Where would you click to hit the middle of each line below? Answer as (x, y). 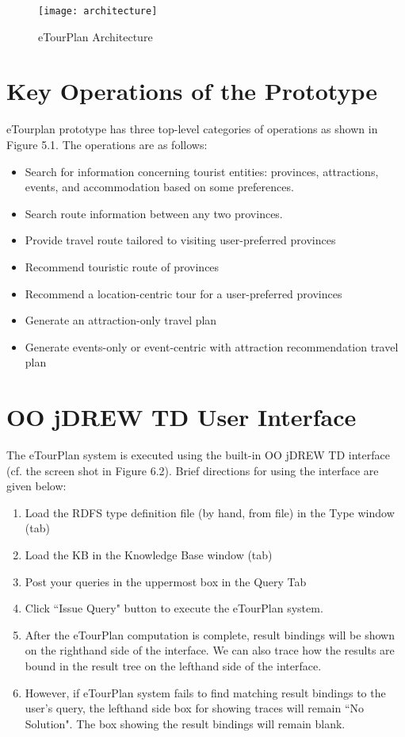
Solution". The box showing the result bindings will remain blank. (185, 723)
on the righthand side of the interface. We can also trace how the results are (210, 650)
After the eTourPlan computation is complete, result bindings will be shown (210, 634)
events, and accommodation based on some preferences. (159, 187)
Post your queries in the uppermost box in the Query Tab (166, 581)
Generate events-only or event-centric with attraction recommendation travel (212, 346)
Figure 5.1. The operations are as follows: (107, 144)
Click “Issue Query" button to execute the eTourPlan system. (174, 608)
